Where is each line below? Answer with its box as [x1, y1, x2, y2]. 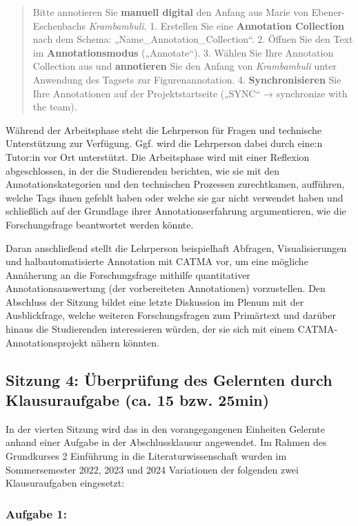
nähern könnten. [90, 335, 160, 349]
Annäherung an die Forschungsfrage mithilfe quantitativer [6, 267, 250, 282]
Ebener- [311, 5, 345, 19]
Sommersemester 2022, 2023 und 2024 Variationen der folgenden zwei [6, 462, 299, 476]
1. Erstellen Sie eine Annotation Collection [150, 18, 344, 32]
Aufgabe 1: [6, 505, 67, 522]
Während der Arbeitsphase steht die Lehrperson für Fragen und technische [6, 122, 322, 137]
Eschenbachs [32, 18, 86, 32]
